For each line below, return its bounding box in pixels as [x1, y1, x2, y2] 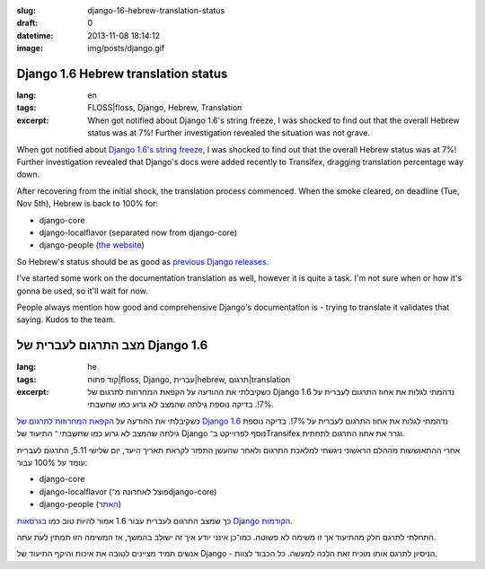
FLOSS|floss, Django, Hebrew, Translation [87, 102, 242, 113]
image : [16, 43, 44, 54]
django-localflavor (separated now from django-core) [39, 227, 238, 238]
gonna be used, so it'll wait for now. [16, 285, 148, 296]
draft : [16, 18, 39, 29]
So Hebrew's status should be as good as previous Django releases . [16, 256, 269, 267]
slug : [16, 5, 36, 15]
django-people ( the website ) [39, 240, 145, 250]
